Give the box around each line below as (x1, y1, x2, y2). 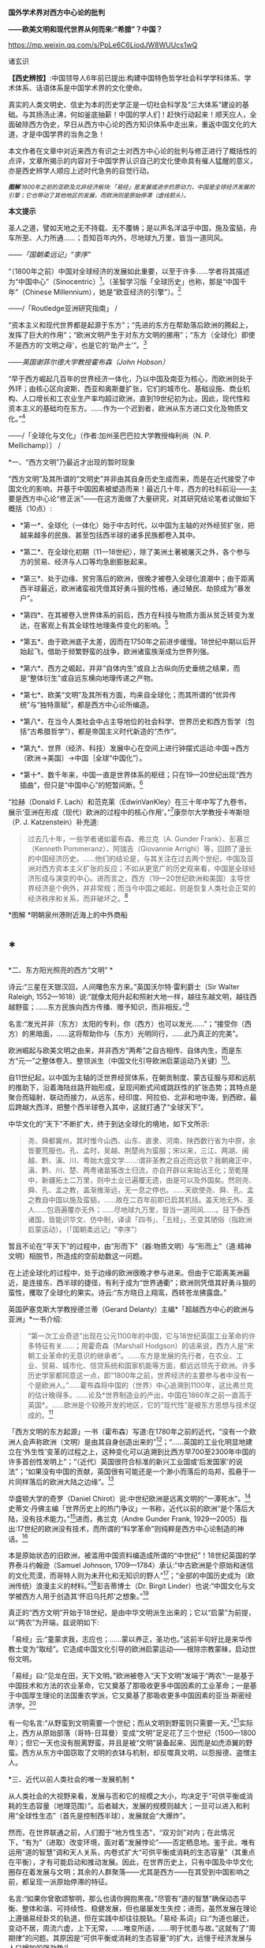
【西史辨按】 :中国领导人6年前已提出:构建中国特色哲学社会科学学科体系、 (8, 73, 244, 82)
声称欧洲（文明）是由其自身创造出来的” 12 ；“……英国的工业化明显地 (28, 1436, 246, 1446)
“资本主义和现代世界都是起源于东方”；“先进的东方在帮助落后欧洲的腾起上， (8, 320, 252, 330)
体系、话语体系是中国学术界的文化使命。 (14, 83, 147, 92)
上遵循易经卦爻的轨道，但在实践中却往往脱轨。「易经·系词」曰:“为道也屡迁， (8, 1913, 254, 1923)
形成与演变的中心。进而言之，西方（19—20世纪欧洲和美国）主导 (34, 873, 244, 883)
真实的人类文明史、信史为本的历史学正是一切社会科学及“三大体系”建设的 (8, 100, 243, 109)
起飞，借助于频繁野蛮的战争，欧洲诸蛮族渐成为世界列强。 (26, 647, 214, 656)
